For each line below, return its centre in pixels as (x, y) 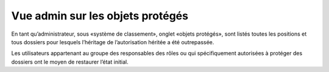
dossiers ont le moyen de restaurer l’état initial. (70, 62)
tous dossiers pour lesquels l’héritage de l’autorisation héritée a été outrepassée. (113, 42)
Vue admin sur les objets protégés (100, 16)
